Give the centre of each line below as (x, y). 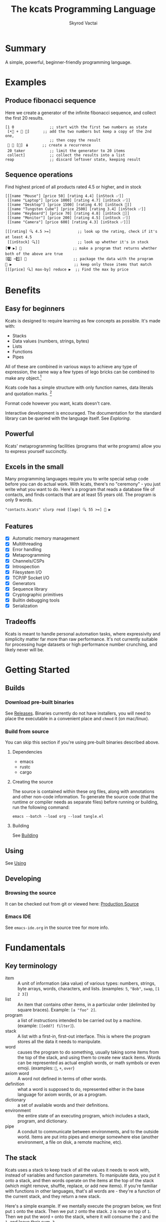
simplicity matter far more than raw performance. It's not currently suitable (81, 639)
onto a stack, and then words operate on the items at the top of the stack (80, 1180)
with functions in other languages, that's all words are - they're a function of (83, 1191)
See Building (25, 835)
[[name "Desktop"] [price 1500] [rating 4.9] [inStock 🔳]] (70, 205)
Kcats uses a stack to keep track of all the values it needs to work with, (78, 1170)
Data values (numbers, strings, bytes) (51, 341)
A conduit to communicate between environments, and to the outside (88, 1131)
